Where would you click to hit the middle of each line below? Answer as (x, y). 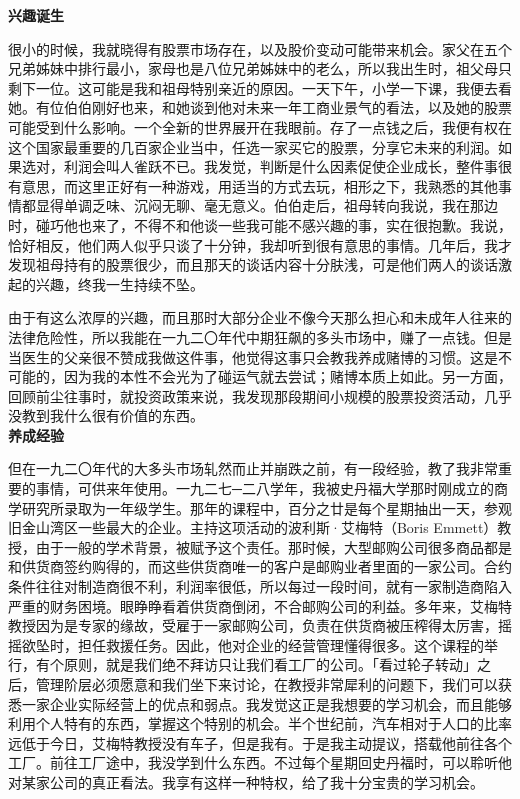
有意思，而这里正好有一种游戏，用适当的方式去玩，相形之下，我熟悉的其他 (253, 185)
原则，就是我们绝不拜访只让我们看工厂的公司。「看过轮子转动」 (270, 664)
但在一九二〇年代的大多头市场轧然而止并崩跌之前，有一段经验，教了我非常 (253, 468)
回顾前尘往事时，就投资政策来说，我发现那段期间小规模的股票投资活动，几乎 (260, 395)
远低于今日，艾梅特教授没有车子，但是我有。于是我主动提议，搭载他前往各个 (260, 742)
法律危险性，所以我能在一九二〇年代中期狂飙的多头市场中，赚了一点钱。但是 (260, 336)
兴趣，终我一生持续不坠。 (119, 283)
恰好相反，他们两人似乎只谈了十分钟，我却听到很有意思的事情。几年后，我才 (260, 244)
